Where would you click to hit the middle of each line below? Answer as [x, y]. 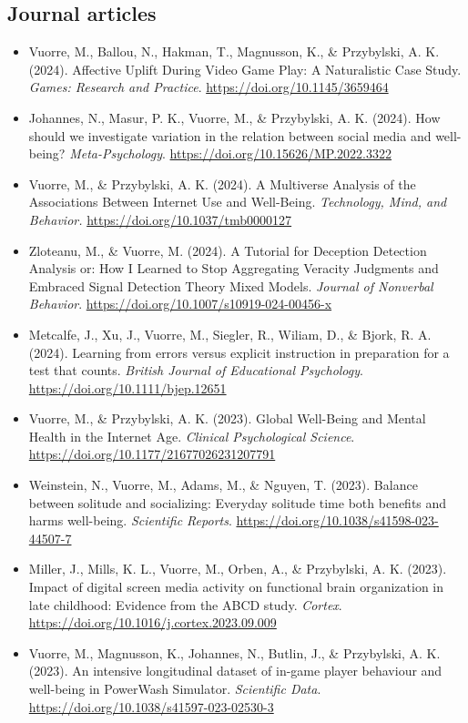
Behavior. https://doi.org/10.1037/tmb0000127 [160, 219]
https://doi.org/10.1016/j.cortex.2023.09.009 [153, 622]
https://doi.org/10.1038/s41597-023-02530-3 [151, 706]
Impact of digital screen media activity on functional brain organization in [236, 587]
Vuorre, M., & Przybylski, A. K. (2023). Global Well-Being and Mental [227, 418]
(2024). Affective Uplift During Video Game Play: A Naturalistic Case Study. [245, 69]
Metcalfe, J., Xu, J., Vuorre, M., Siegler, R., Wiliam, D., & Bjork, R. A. [230, 334]
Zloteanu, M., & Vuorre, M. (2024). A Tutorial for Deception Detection [228, 250]
